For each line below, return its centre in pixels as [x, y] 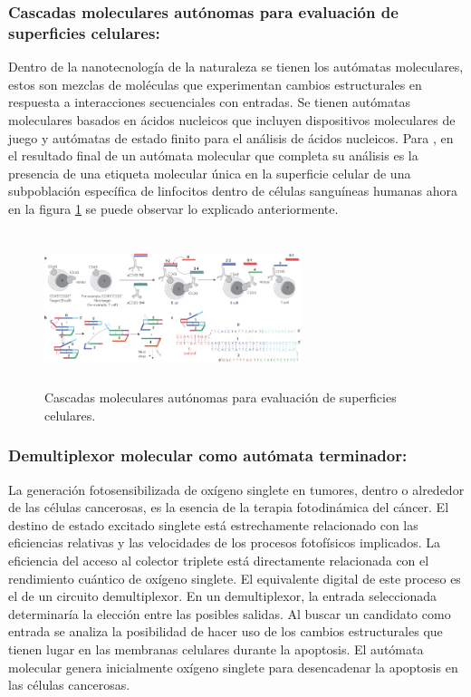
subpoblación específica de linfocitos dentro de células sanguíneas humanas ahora [233, 191]
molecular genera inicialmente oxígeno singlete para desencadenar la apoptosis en [233, 667]
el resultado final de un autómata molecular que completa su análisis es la [213, 155]
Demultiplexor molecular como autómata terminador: [208, 455]
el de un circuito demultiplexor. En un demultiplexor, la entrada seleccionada [222, 596]
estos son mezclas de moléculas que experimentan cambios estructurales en [215, 84]
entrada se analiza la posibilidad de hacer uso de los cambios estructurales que [226, 631]
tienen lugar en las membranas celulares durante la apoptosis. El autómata [216, 649]
